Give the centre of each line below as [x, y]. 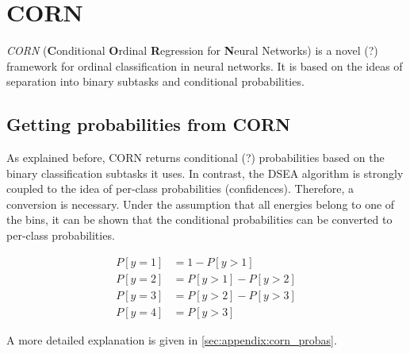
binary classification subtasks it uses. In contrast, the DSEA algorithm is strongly [205, 173]
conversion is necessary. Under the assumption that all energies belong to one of [201, 204]
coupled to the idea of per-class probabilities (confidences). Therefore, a [180, 189]
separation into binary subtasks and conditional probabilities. [155, 81]
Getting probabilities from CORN [149, 124]
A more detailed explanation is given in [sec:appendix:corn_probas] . [172, 339]
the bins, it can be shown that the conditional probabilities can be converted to [199, 219]
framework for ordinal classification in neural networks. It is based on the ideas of [205, 65]
